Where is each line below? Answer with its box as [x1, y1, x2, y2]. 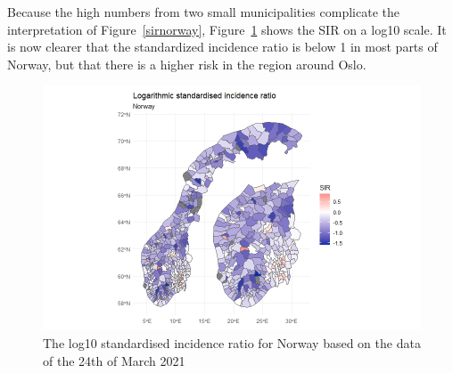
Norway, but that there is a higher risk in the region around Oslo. [7, 54, 367, 73]
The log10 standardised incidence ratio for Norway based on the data [43, 333, 421, 352]
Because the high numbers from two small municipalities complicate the [7, 3, 399, 20]
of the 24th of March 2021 [43, 351, 185, 369]
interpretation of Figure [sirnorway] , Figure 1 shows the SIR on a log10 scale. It [7, 20, 447, 38]
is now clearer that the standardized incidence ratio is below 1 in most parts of [7, 37, 438, 56]
